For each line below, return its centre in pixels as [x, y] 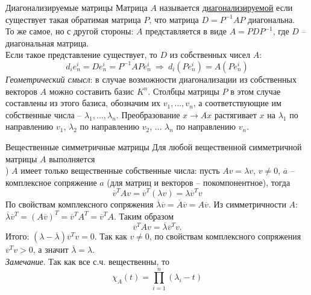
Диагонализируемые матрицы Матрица [77, 7]
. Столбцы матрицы [184, 91]
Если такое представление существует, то [81, 55]
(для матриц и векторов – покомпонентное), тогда [199, 182]
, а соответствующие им [237, 103]
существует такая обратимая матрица [73, 19]
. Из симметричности [247, 204]
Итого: [17, 236]
